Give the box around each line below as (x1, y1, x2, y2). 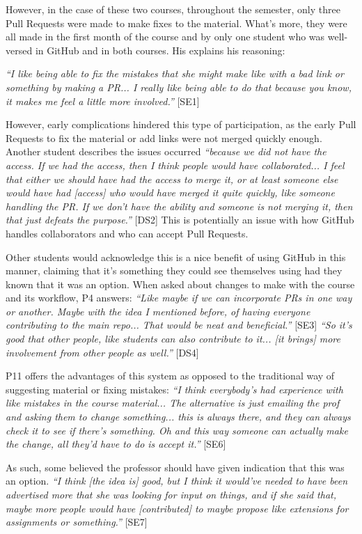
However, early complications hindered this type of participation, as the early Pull (6, 117, 356, 132)
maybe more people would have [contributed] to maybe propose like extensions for (6, 501, 349, 515)
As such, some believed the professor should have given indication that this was (6, 460, 345, 474)
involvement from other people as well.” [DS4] (6, 345, 199, 359)
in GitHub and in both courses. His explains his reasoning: (35, 42, 285, 57)
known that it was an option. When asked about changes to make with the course (6, 276, 355, 291)
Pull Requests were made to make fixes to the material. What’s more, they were (6, 15, 347, 30)
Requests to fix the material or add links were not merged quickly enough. (6, 130, 322, 145)
